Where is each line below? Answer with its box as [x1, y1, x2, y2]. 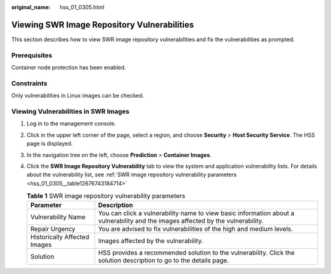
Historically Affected [30, 233, 89, 241]
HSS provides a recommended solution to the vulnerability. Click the [98, 249, 295, 257]
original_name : [11, 4, 51, 10]
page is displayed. [26, 140, 73, 147]
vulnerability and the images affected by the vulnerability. [98, 217, 264, 225]
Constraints [11, 79, 48, 87]
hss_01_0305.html [59, 4, 104, 10]
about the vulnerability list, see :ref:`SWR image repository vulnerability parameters [26, 171, 237, 178]
